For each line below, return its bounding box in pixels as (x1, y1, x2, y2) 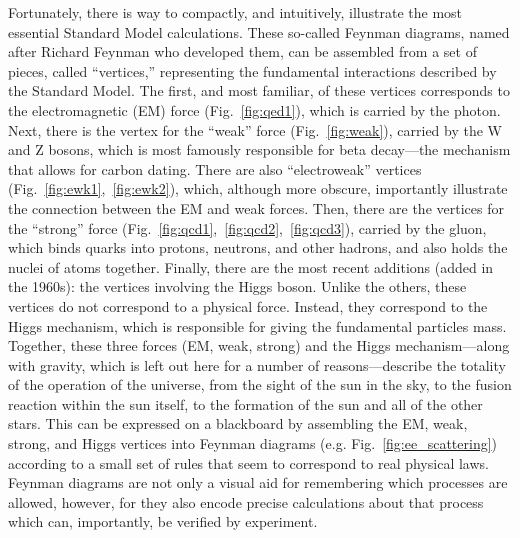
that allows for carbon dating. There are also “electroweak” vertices (8, 158, 422, 179)
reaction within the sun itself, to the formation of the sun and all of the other (8, 393, 483, 414)
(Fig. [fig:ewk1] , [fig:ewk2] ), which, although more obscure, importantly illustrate (8, 178, 508, 199)
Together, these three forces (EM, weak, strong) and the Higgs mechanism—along (8, 335, 510, 356)
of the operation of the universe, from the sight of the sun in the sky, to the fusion (8, 374, 512, 395)
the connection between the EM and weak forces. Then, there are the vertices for (8, 197, 504, 218)
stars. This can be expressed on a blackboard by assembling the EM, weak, (8, 413, 468, 434)
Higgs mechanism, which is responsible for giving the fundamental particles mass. (8, 315, 507, 336)
